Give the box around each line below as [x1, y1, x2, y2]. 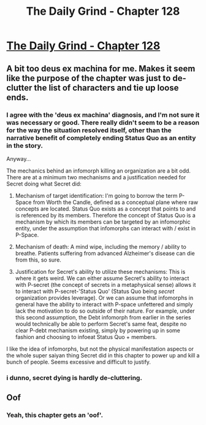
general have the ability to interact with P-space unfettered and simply [15, 300, 193, 308]
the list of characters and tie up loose [34, 82, 179, 93]
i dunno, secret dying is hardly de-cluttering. [6, 373, 143, 382]
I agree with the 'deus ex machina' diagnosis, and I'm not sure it [6, 111, 200, 119]
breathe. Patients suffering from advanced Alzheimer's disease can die [15, 249, 195, 257]
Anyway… [6, 155, 31, 162]
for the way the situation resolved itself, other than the [6, 126, 172, 135]
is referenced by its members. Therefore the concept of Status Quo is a [15, 211, 196, 219]
